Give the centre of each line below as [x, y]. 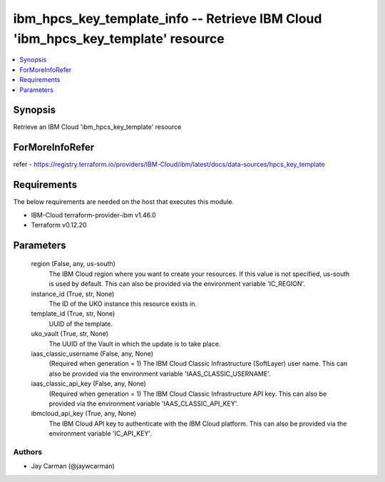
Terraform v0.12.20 [59, 225]
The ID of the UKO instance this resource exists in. [123, 304]
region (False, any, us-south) [73, 264]
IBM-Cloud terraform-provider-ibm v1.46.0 [93, 215]
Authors [28, 451]
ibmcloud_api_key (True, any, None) [84, 414]
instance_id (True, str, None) [73, 294]
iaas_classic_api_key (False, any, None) [88, 384]
